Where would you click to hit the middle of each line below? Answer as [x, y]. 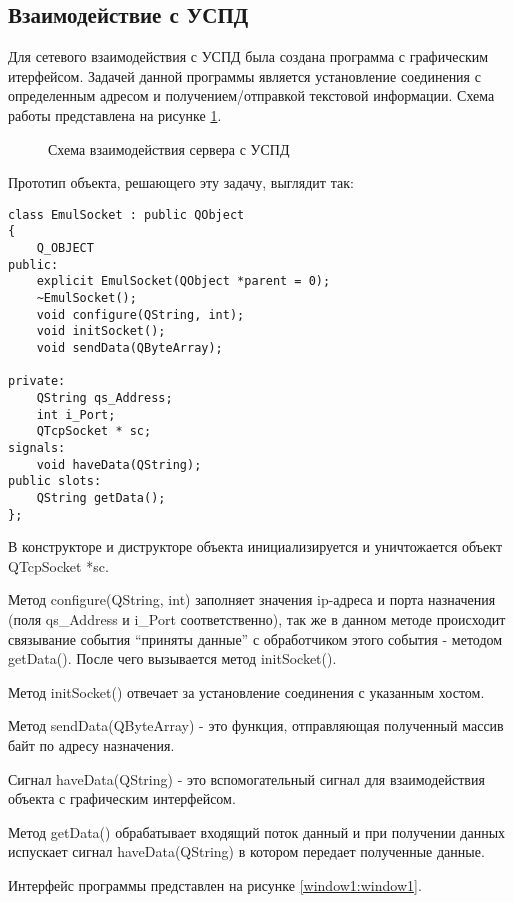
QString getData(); [101, 497]
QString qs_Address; [104, 397]
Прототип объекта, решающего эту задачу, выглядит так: [181, 182]
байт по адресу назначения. [91, 744]
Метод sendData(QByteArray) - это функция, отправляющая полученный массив [256, 725]
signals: [37, 447]
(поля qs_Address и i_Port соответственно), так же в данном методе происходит [257, 619]
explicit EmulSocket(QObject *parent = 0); [183, 281]
